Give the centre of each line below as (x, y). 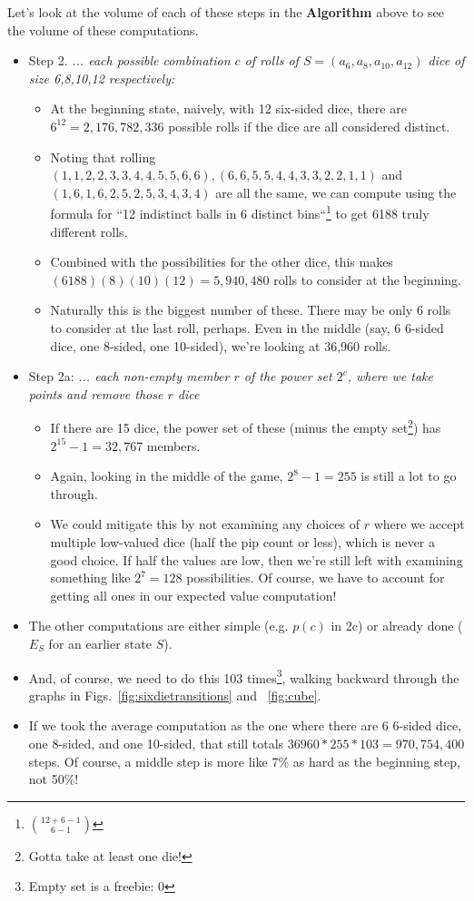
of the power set (288, 376)
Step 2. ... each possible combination (129, 60)
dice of (446, 60)
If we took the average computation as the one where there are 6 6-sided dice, (245, 725)
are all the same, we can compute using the (336, 192)
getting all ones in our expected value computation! (193, 595)
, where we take (390, 376)
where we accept (419, 524)
